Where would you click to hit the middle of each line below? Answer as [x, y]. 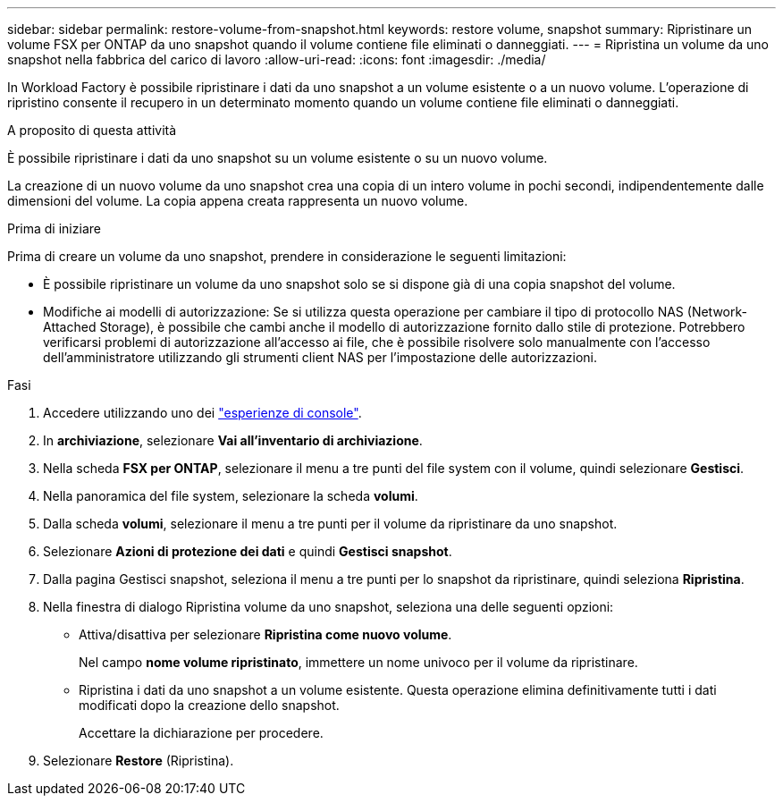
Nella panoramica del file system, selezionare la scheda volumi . [231, 496]
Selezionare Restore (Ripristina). [139, 761]
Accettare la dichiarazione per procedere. [201, 733]
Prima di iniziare [54, 228]
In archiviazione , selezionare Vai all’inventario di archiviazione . [233, 440]
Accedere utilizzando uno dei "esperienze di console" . [202, 413]
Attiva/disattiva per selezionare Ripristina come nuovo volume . [265, 634]
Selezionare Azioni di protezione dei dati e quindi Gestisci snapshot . [248, 551]
